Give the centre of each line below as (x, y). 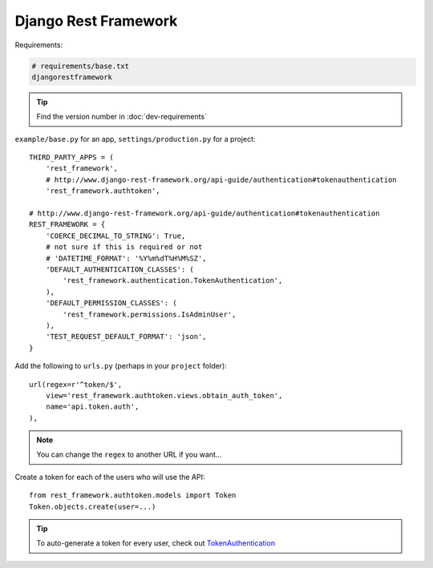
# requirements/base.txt (81, 66)
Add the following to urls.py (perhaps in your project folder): (121, 366)
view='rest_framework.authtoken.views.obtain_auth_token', (164, 395)
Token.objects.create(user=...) (93, 506)
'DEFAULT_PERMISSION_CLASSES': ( (111, 303)
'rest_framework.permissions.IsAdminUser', (150, 314)
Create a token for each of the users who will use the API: (110, 477)
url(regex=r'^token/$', (76, 384)
